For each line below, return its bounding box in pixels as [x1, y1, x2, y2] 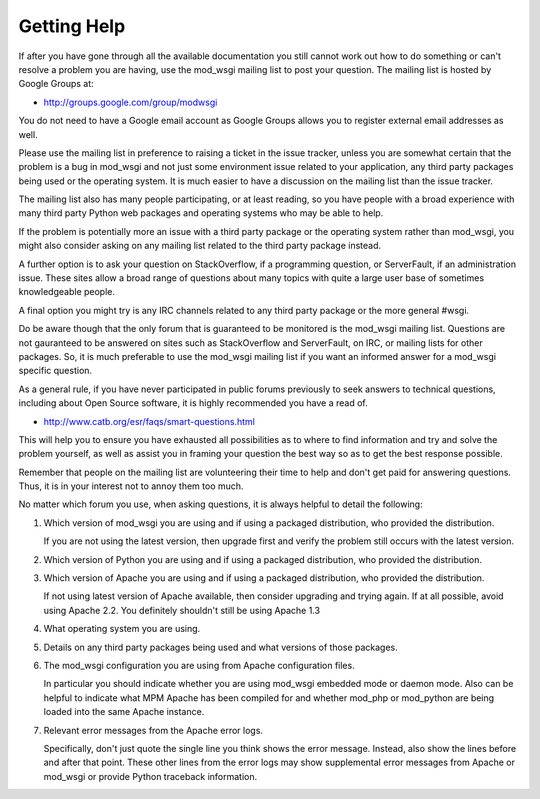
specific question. [18, 365, 93, 377]
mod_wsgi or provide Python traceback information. [43, 770, 258, 782]
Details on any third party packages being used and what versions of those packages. [43, 641, 399, 653]
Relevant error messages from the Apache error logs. [43, 724, 264, 736]
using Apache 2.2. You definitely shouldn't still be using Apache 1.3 [43, 604, 320, 616]
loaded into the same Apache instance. [43, 706, 205, 718]
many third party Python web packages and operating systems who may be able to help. [18, 207, 384, 219]
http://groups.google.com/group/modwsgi [43, 96, 218, 108]
